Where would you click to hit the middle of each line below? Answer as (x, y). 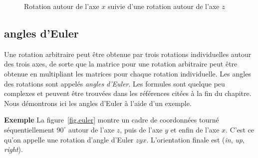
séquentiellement (29, 129)
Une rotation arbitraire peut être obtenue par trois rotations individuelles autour (128, 54)
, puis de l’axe (141, 129)
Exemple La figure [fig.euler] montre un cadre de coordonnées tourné (112, 120)
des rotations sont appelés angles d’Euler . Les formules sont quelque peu (115, 83)
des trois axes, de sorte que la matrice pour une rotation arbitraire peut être (121, 64)
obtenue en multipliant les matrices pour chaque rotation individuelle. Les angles (128, 73)
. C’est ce (240, 129)
